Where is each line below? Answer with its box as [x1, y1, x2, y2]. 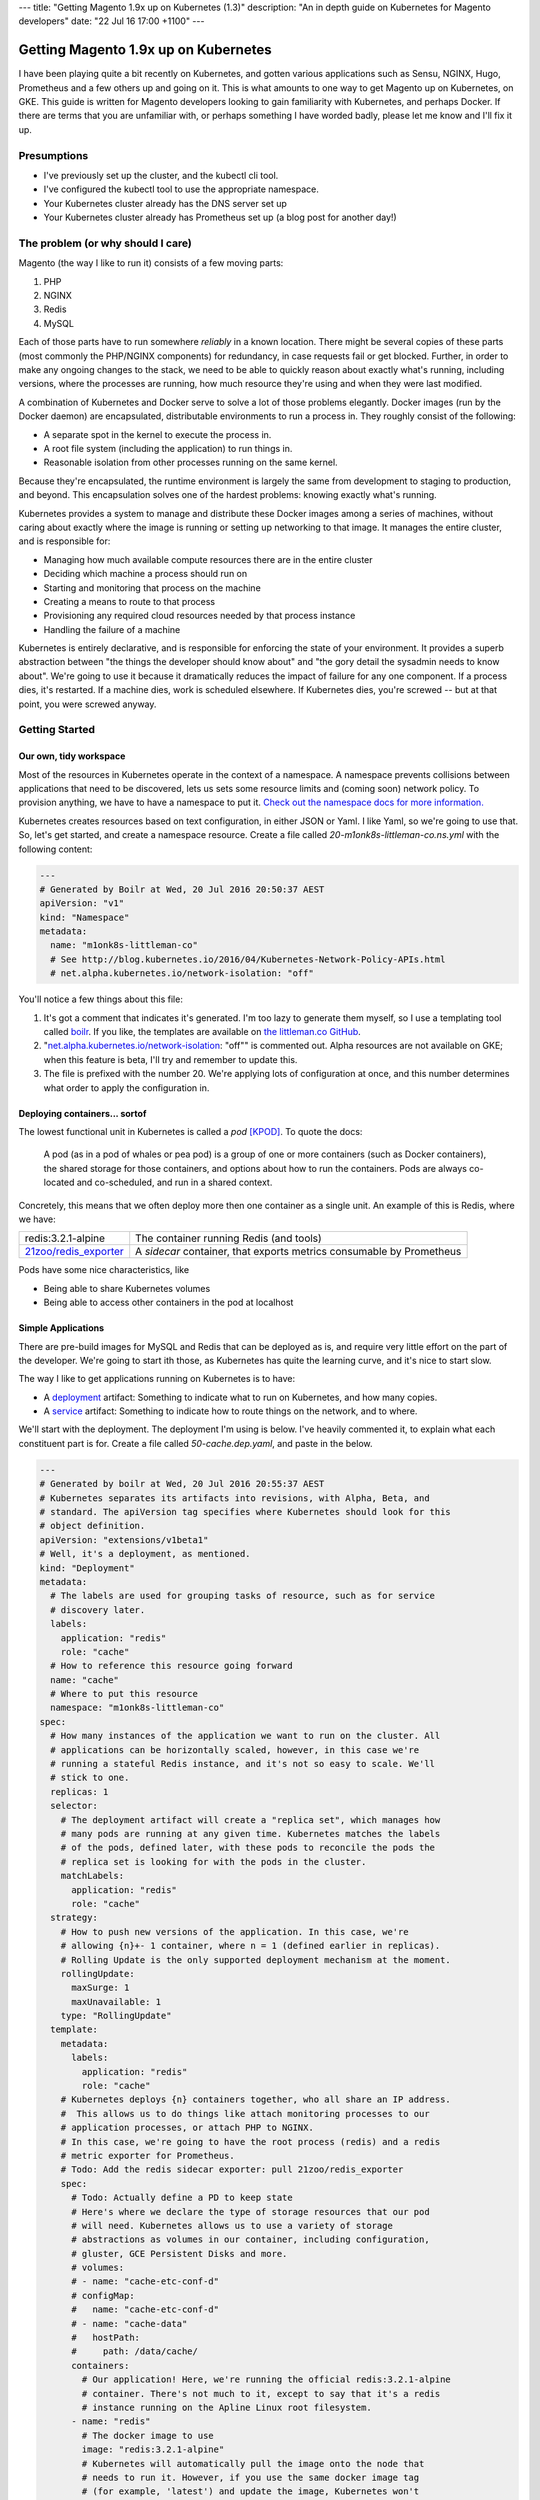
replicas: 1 [50, 1786, 109, 1797]
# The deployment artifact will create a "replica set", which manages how [60, 1814, 441, 1825]
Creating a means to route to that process [43, 595, 215, 607]
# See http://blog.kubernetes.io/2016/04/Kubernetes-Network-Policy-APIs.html [50, 953, 446, 965]
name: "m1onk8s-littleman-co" [50, 940, 199, 951]
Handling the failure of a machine [43, 623, 181, 635]
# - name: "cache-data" [71, 2318, 188, 2329]
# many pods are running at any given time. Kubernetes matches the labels [60, 1828, 441, 1839]
